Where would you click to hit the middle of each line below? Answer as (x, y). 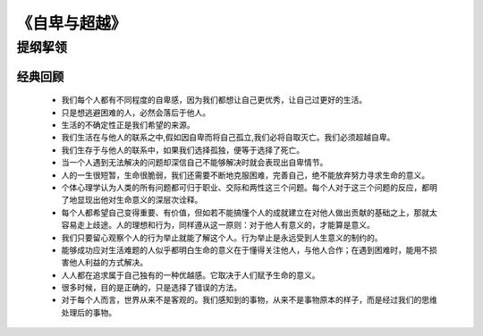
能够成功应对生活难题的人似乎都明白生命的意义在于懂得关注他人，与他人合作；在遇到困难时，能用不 (245, 249)
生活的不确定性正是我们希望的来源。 (128, 125)
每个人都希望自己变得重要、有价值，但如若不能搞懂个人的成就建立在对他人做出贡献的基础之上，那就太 (249, 212)
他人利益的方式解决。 (108, 263)
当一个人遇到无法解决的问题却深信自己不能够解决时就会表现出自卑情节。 (195, 163)
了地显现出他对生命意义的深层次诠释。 (132, 200)
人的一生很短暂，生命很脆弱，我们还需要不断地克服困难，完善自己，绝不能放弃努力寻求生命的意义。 (245, 175)
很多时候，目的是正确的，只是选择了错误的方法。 (151, 288)
